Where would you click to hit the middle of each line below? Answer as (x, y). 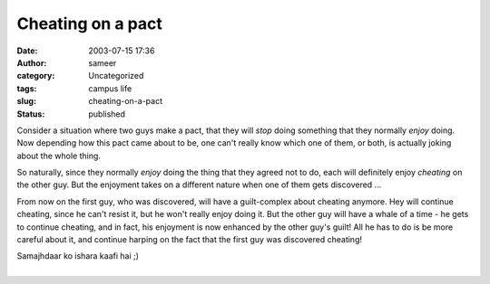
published (107, 114)
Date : (27, 51)
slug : (26, 101)
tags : (27, 88)
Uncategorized (116, 76)
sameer (103, 62)
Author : (32, 62)
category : (36, 76)
